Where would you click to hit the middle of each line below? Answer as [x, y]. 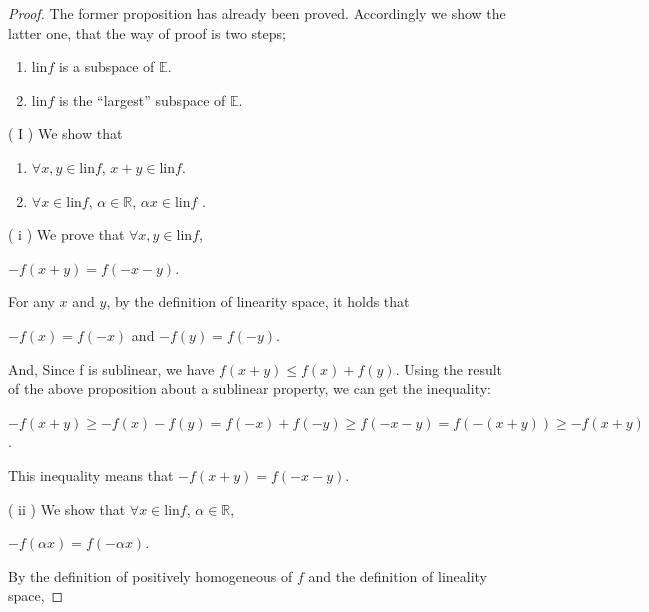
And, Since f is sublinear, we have [111, 368]
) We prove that [75, 234]
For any [31, 301]
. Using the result [449, 368]
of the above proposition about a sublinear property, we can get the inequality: [249, 388]
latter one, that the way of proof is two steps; [147, 32]
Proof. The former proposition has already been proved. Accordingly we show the [257, 13]
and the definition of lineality [398, 575]
